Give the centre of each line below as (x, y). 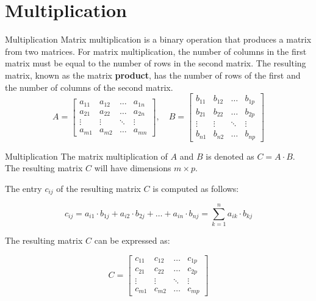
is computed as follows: (196, 188)
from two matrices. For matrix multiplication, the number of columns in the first (156, 51)
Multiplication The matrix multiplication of (86, 156)
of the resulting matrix (99, 188)
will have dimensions (133, 168)
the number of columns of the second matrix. (89, 87)
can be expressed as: (132, 240)
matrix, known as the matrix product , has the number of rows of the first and (153, 75)
